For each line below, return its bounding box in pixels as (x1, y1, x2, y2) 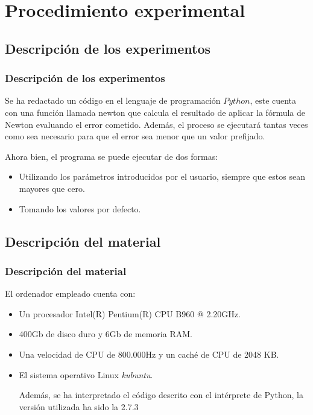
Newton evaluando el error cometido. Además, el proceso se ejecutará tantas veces (5, 118, 308, 130)
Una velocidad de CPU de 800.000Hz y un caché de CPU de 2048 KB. (19, 347, 279, 360)
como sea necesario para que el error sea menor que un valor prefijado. (5, 130, 265, 142)
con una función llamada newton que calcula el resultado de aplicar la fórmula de (5, 106, 305, 118)
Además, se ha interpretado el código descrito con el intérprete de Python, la (19, 388, 303, 401)
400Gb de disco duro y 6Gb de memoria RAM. (19, 328, 192, 340)
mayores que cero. (19, 182, 85, 194)
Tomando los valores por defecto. (19, 202, 141, 215)
